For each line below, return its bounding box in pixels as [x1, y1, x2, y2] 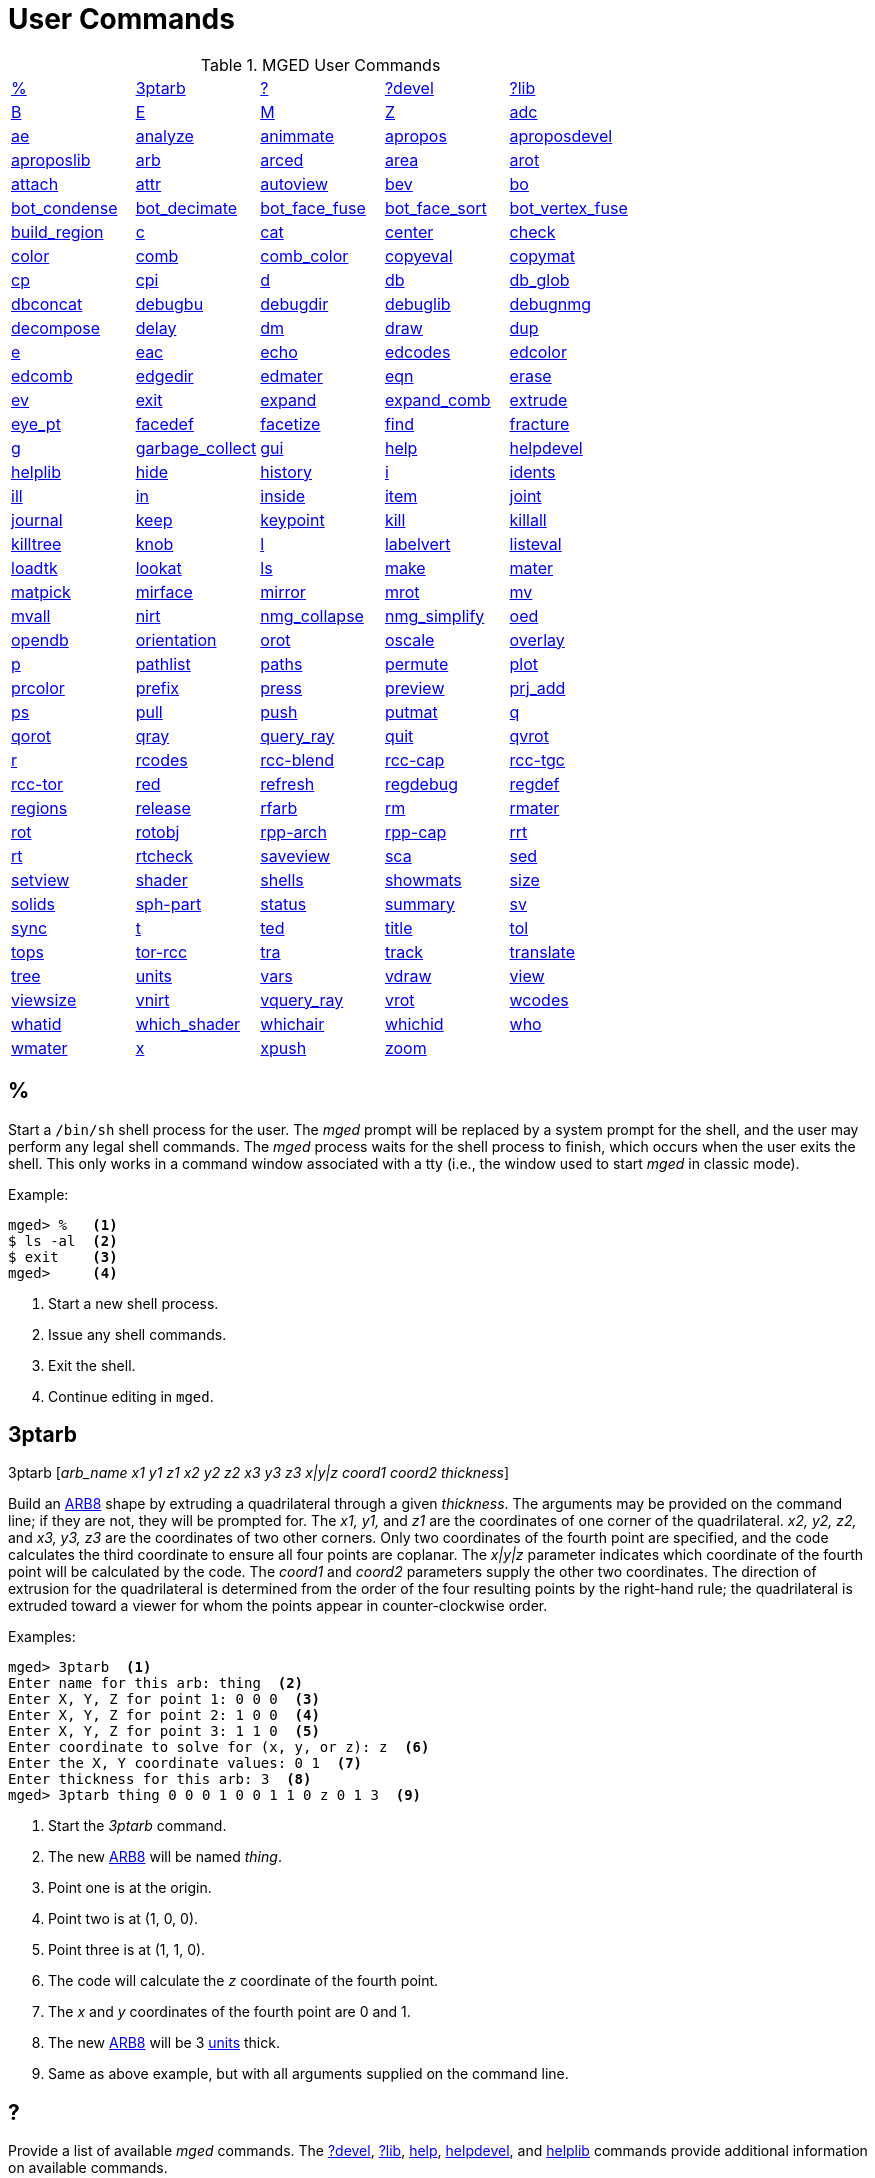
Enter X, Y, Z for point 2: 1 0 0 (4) [8, 1707, 320, 1724]
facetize [260, 413, 321, 434]
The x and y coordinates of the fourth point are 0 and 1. [48, 2003, 411, 2021]
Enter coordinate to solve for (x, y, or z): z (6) [8, 1739, 430, 1756]
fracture [509, 413, 570, 434]
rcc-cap [384, 749, 445, 770]
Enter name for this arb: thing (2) [8, 1675, 304, 1692]
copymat [509, 245, 576, 266]
